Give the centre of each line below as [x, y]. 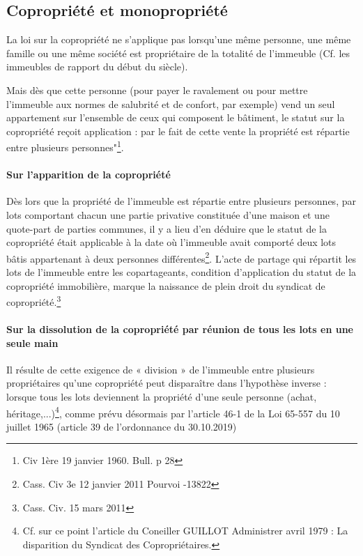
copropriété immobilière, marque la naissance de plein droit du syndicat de [166, 285]
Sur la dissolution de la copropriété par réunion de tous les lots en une [180, 329]
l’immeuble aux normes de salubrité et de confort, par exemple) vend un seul [171, 103]
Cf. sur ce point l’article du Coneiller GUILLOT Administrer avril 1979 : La [185, 531]
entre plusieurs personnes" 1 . [65, 146]
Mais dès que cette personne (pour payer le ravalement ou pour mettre [157, 90]
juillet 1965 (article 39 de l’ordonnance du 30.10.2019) [122, 426]
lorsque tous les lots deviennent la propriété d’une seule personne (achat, [162, 397]
